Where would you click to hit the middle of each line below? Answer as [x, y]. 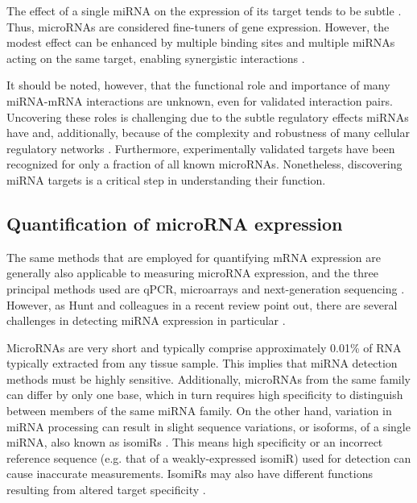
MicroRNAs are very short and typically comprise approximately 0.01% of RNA [204, 347]
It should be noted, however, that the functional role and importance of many [198, 85]
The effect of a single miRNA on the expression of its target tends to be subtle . [204, 10]
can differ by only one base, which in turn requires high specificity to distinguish [205, 395]
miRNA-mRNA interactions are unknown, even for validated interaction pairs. [200, 100]
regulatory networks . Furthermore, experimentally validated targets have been [201, 148]
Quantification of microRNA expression [175, 223]
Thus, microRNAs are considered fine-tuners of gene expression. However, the [198, 26]
